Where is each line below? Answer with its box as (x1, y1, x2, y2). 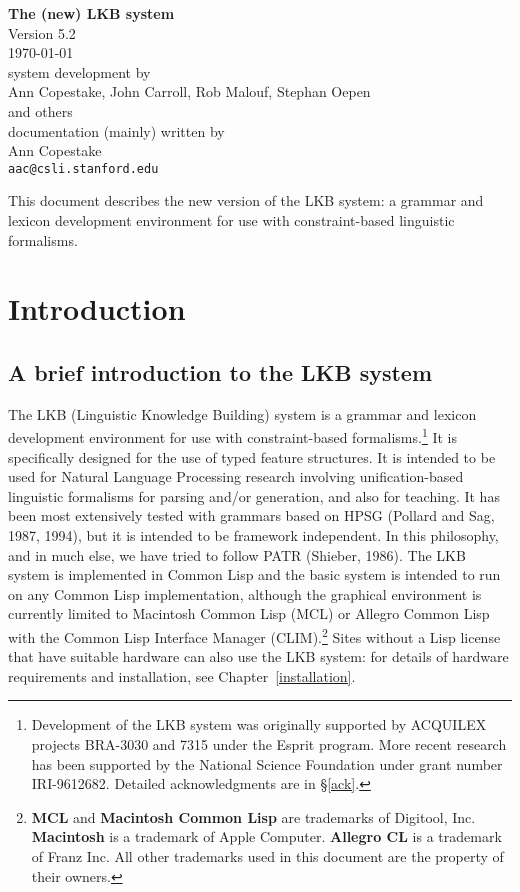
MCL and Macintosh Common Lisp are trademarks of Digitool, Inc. (31, 806, 476, 827)
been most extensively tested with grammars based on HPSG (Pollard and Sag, (8, 505, 495, 526)
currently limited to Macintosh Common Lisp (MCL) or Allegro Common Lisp (8, 603, 490, 624)
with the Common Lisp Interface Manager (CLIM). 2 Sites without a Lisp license (8, 623, 501, 647)
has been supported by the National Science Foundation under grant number (31, 753, 503, 774)
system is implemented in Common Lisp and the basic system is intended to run (8, 564, 501, 585)
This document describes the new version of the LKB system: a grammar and (8, 190, 484, 211)
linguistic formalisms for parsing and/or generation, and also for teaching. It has (8, 485, 500, 506)
